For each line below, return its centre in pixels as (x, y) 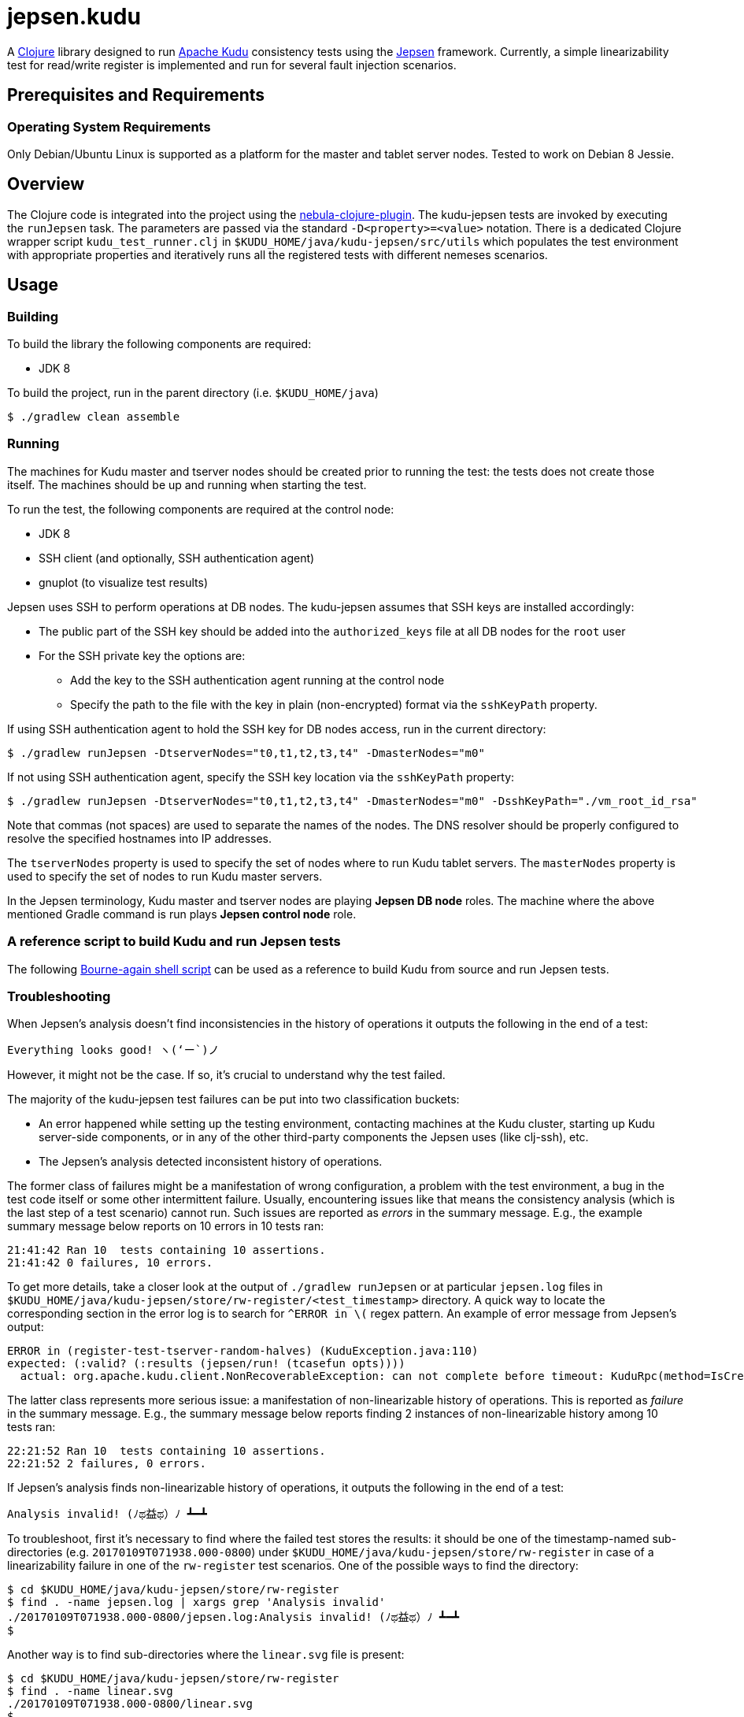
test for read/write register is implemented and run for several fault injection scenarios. (232, 65)
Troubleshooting (59, 996)
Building (33, 316)
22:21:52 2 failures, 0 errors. (107, 1464)
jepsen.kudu (74, 17)
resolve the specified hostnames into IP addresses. (140, 838)
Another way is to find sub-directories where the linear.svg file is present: (206, 1655)
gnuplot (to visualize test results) (124, 582)
